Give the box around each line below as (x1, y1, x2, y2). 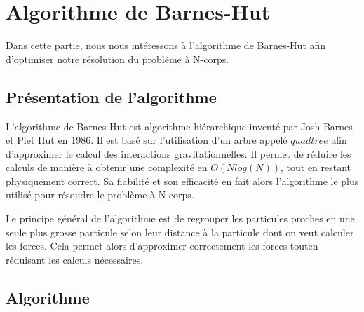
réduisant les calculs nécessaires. (6, 252, 144, 266)
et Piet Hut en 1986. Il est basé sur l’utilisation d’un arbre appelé (6, 133, 288, 147)
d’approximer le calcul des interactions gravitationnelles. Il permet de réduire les (6, 146, 351, 161)
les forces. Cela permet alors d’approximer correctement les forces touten (6, 238, 318, 253)
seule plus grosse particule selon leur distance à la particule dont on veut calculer (6, 224, 354, 239)
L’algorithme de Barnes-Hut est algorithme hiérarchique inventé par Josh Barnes (6, 118, 353, 133)
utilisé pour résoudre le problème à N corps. (6, 187, 194, 202)
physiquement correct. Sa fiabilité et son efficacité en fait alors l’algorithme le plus (6, 173, 359, 188)
